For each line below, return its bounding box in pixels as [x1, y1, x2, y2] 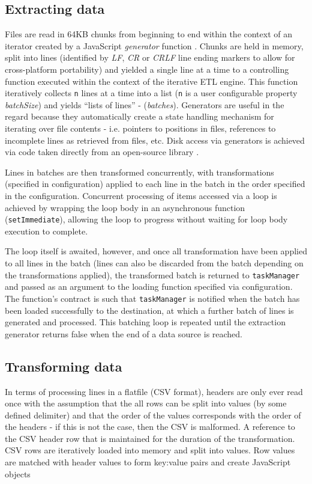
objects [5, 467, 31, 480]
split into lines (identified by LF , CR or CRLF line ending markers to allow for [5, 51, 295, 64]
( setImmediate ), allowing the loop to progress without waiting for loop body [5, 213, 288, 225]
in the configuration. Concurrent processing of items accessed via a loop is [5, 189, 277, 201]
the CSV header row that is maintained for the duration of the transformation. [5, 432, 295, 444]
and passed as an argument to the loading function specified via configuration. [5, 280, 293, 293]
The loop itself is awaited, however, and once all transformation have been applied [5, 245, 307, 257]
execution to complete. [5, 224, 88, 237]
